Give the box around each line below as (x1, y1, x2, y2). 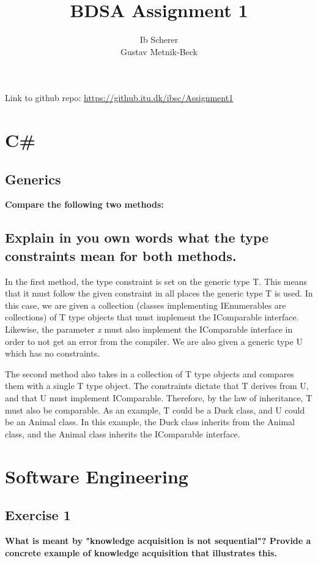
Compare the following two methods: (5, 198, 164, 211)
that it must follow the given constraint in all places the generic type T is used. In (5, 287, 313, 300)
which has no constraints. (5, 347, 100, 360)
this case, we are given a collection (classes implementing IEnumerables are (5, 298, 286, 311)
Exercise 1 (5, 505, 71, 524)
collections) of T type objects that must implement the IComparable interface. (5, 311, 299, 323)
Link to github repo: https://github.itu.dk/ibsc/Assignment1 (5, 91, 234, 104)
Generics (5, 169, 61, 188)
